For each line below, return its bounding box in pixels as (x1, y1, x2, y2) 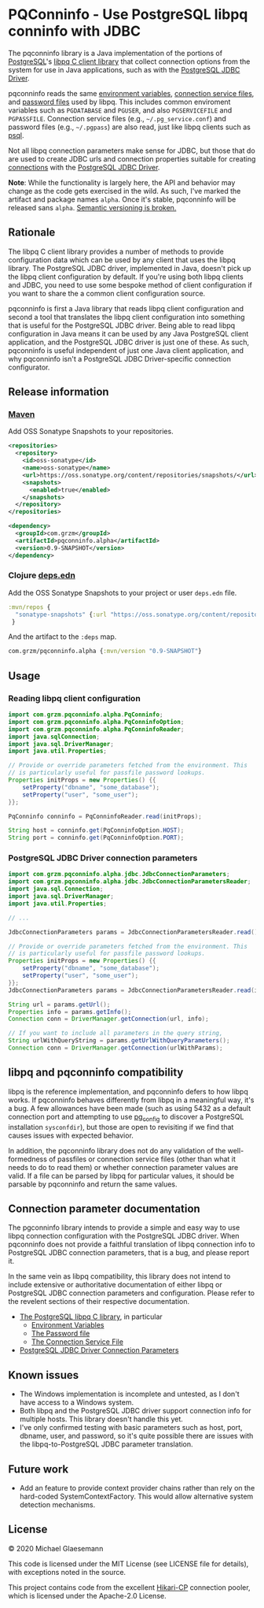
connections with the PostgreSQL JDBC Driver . (8, 162, 160, 172)
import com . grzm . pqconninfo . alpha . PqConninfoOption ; (8, 718, 185, 726)
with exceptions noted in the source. (8, 1567, 126, 1576)
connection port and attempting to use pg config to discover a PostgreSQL (8, 1112, 244, 1123)
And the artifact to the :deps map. (8, 632, 117, 641)
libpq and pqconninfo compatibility (8, 1066, 184, 1079)
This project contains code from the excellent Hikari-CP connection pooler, (8, 1582, 251, 1592)
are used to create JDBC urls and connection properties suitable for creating (8, 154, 256, 163)
